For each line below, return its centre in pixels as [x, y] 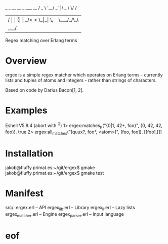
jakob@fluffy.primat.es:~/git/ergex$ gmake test [55, 173]
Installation [29, 154]
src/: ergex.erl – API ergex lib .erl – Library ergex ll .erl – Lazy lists [70, 208]
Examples [26, 111]
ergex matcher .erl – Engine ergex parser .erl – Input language [65, 214]
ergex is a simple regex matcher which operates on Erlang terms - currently [84, 75]
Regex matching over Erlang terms [41, 40]
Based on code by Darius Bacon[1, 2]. [45, 90]
